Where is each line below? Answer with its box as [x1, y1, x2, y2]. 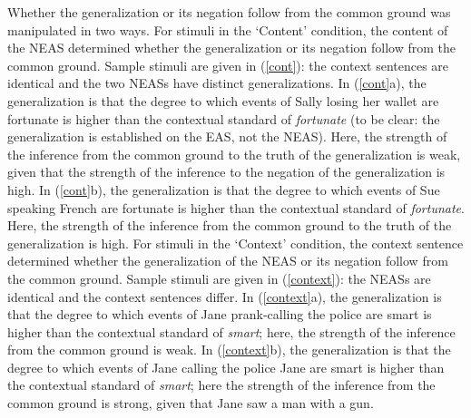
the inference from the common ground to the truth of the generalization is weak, [7, 144, 461, 163]
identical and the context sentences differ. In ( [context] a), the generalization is [7, 287, 442, 306]
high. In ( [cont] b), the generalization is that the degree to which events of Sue [7, 180, 440, 199]
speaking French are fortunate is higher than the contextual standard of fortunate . [7, 198, 465, 217]
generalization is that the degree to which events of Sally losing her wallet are [7, 91, 439, 110]
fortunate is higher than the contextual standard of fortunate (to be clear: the [7, 109, 440, 128]
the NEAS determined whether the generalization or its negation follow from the [7, 38, 456, 57]
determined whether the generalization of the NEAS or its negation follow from [7, 251, 448, 270]
